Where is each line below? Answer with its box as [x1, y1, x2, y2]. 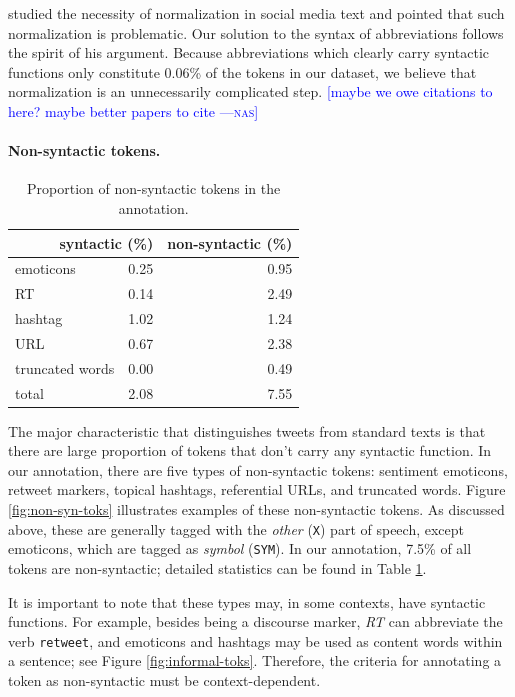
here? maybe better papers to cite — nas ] [8, 100, 259, 121]
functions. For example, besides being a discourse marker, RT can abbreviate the [8, 611, 503, 632]
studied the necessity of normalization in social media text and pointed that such [8, 3, 505, 23]
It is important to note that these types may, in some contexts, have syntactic [8, 591, 486, 612]
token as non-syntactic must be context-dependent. [8, 670, 321, 691]
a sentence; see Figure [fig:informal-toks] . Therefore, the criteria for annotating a [8, 650, 502, 671]
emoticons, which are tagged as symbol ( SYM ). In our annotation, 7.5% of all [8, 538, 472, 559]
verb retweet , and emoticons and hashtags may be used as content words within [8, 630, 503, 651]
